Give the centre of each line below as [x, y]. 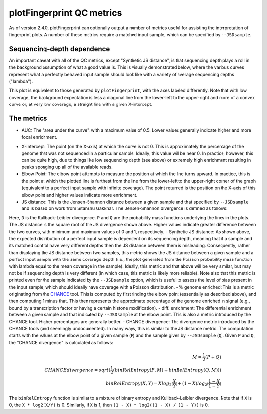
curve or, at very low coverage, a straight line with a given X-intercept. [81, 104]
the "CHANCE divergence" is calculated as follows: [61, 342]
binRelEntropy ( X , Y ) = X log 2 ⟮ [139, 384]
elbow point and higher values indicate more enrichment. [80, 195]
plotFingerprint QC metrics [66, 13]
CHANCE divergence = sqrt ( [78, 370]
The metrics [28, 118]
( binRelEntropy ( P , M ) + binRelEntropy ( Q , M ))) [167, 370]
